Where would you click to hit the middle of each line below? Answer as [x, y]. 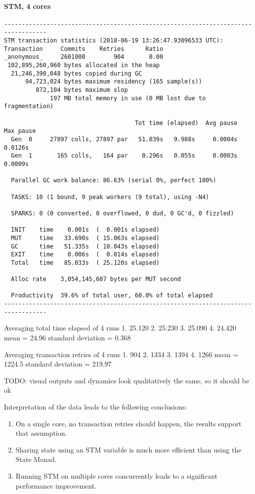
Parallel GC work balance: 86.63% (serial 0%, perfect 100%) [114, 181]
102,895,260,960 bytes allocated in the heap [84, 65]
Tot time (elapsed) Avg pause [186, 123]
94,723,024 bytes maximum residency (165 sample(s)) [113, 82]
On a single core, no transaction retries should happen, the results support [128, 423]
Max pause [20, 131]
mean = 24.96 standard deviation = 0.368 [67, 338]
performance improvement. [56, 485]
